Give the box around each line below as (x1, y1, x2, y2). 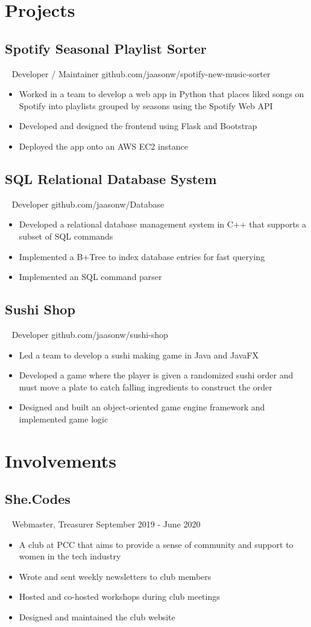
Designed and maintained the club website (19, 611, 175, 623)
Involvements (5, 448, 116, 473)
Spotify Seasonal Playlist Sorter (5, 39, 207, 57)
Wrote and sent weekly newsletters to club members (19, 570, 212, 582)
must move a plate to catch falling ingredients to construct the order (19, 380, 272, 393)
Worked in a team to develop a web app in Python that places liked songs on (19, 88, 304, 100)
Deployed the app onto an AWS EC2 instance (19, 139, 188, 152)
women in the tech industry (19, 550, 121, 562)
